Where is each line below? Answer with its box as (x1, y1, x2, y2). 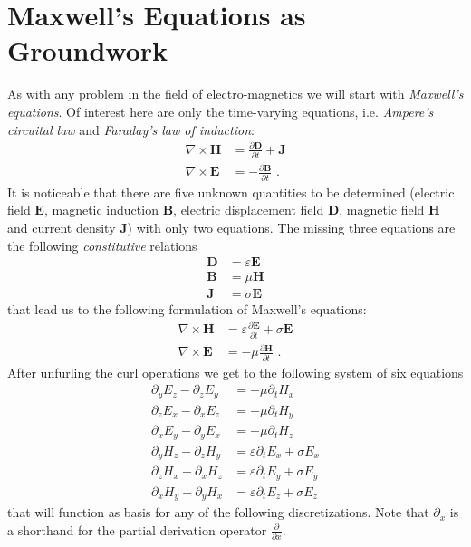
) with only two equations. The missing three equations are (127, 218, 456, 236)
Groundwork (7, 32, 168, 69)
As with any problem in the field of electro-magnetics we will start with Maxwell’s (7, 84, 464, 103)
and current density (7, 218, 116, 236)
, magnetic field (339, 200, 425, 219)
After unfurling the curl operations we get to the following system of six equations (7, 362, 464, 381)
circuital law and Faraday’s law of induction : (7, 120, 255, 139)
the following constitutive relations (7, 235, 197, 254)
